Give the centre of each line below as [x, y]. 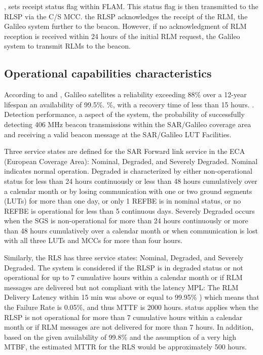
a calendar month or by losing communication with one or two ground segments [128, 191]
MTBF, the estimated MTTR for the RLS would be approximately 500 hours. [125, 347]
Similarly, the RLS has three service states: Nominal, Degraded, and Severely [124, 258]
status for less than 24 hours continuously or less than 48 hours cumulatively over [131, 181]
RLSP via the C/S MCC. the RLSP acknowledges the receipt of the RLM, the [126, 16]
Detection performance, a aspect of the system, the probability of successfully [124, 114]
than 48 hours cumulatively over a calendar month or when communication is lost [131, 230]
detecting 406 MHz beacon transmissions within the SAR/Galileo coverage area [128, 124]
